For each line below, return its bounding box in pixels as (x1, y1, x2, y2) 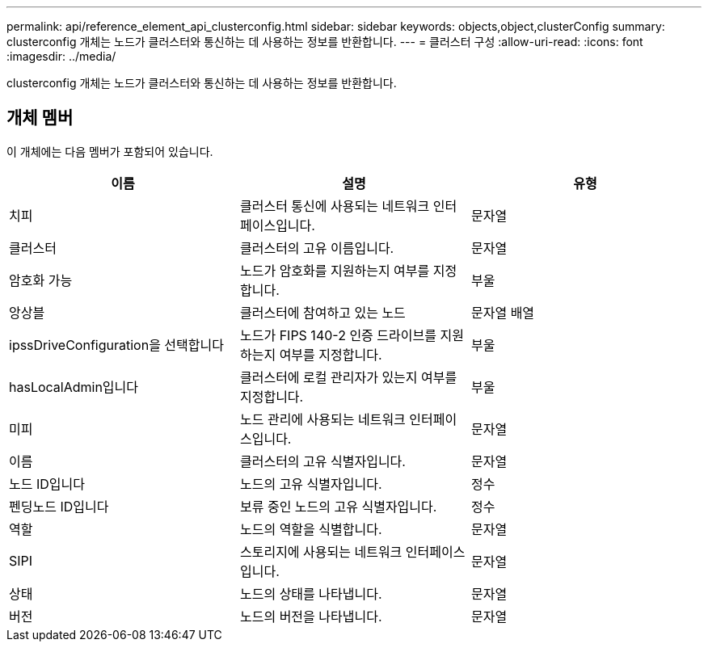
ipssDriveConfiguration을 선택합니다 (9, 336, 224, 353)
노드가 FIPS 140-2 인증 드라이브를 (239, 326, 436, 343)
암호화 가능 (9, 271, 73, 288)
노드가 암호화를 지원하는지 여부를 (239, 262, 430, 279)
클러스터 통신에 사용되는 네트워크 (239, 197, 430, 214)
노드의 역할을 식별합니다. (239, 520, 382, 537)
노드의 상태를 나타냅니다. (239, 585, 382, 602)
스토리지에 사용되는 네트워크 (239, 543, 402, 560)
